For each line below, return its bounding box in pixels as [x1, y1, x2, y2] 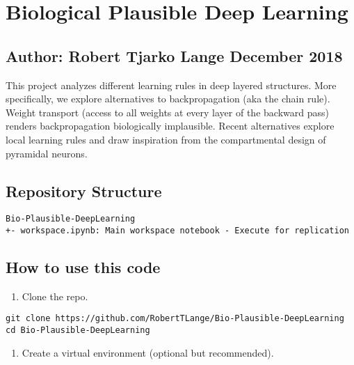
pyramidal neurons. [6, 146, 88, 160]
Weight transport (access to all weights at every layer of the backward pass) [6, 104, 329, 119]
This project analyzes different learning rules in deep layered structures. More [6, 77, 337, 92]
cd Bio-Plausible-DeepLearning [6, 325, 150, 336]
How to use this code [6, 256, 161, 278]
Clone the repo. [22, 288, 88, 303]
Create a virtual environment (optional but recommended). [22, 345, 274, 359]
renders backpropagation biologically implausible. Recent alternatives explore [6, 118, 335, 133]
